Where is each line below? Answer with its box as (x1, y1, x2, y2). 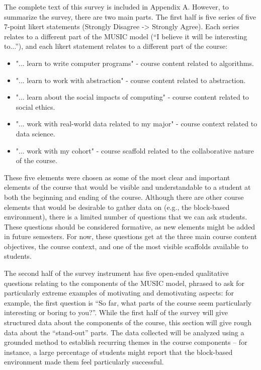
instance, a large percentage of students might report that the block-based (4, 346, 233, 357)
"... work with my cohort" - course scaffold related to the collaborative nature (16, 145, 254, 156)
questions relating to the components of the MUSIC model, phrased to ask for (4, 277, 245, 288)
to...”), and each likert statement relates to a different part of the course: (4, 41, 228, 51)
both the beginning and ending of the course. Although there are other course (4, 191, 244, 202)
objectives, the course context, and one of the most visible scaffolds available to (4, 241, 248, 251)
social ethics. (16, 101, 55, 112)
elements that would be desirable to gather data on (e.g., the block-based (4, 201, 230, 212)
